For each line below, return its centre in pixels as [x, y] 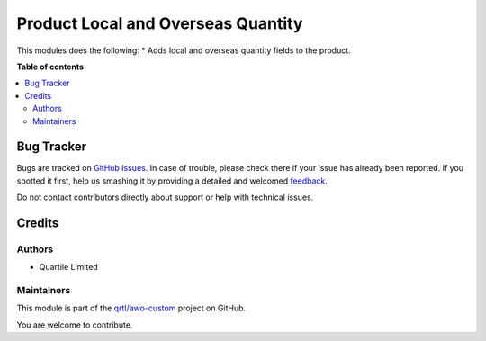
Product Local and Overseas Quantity [160, 23]
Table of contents [50, 67]
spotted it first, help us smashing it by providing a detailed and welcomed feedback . [172, 181]
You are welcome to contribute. [75, 325]
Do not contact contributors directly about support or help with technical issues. [165, 197]
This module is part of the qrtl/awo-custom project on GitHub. [131, 308]
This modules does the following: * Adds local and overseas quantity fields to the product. [184, 50]
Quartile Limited [68, 267]
